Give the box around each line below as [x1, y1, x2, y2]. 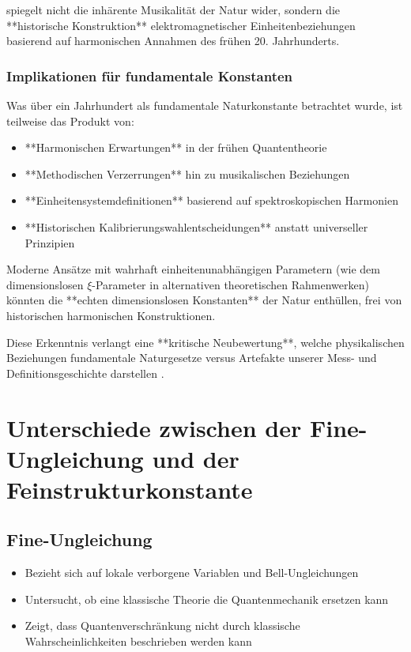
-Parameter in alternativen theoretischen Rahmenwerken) [92, 276, 369, 292]
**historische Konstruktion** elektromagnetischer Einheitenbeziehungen [6, 17, 356, 33]
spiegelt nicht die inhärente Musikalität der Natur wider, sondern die [6, 2, 341, 17]
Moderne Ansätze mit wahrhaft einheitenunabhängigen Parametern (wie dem [6, 261, 380, 277]
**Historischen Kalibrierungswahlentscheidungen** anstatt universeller [25, 218, 368, 235]
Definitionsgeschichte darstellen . [6, 364, 164, 381]
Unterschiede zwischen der [6, 411, 302, 443]
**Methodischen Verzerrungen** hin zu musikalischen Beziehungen [25, 165, 350, 182]
